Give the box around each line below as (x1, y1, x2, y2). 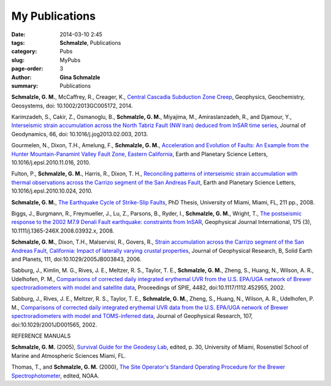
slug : (11, 56, 25, 64)
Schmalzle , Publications (59, 39, 121, 46)
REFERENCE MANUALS (11, 332, 71, 340)
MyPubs (59, 56, 81, 64)
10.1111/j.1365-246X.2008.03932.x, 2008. (11, 227, 115, 234)
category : (11, 48, 37, 55)
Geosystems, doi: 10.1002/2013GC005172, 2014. (11, 102, 133, 109)
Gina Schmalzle (59, 74, 101, 81)
